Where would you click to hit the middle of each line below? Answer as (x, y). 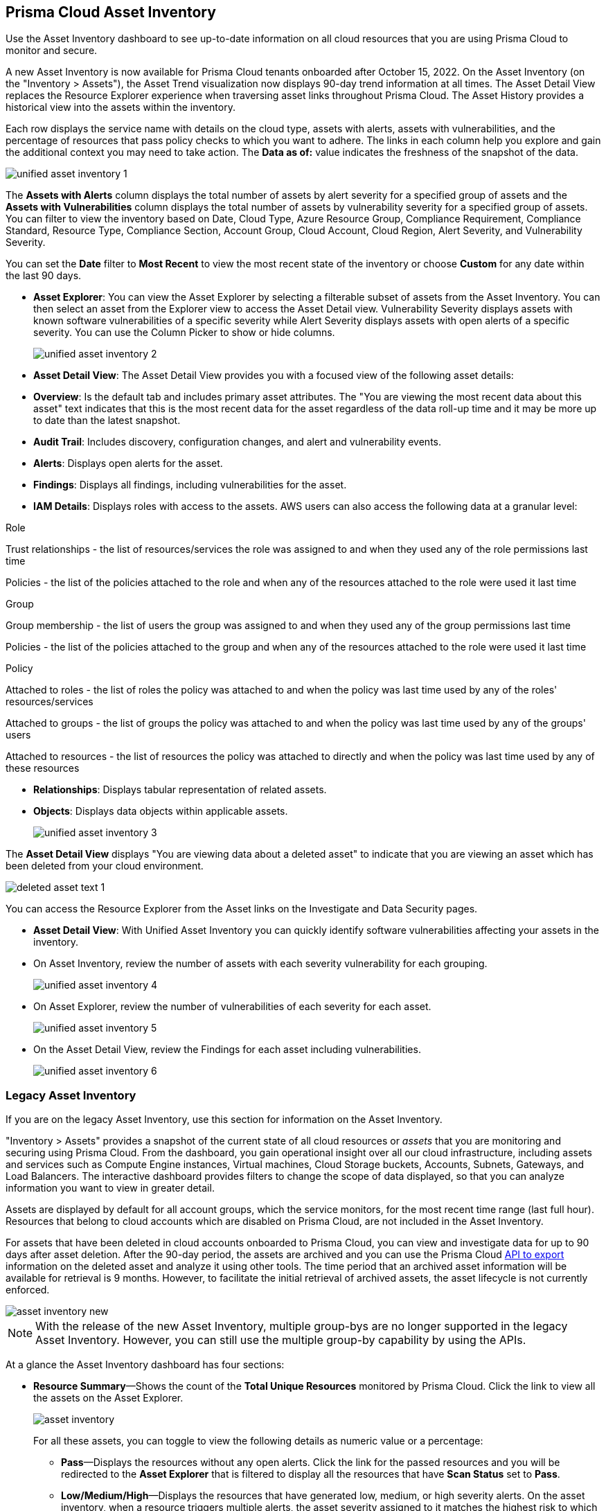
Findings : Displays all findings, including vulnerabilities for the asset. (190, 485)
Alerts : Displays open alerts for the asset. (128, 463)
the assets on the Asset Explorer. (108, 1398)
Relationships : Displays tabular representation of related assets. (180, 790)
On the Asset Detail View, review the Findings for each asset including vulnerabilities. (227, 1050)
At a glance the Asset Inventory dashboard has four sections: (145, 1365)
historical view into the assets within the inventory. (121, 107)
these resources (43, 768)
